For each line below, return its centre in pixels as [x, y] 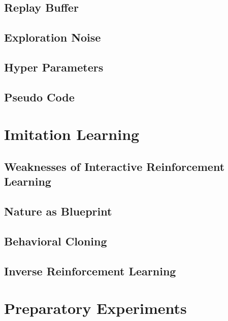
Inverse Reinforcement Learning [90, 271]
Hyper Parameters [54, 67]
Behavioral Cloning [56, 241]
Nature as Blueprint [58, 211]
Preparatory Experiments [95, 308]
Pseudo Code [39, 97]
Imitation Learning [72, 134]
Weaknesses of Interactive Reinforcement [115, 166]
